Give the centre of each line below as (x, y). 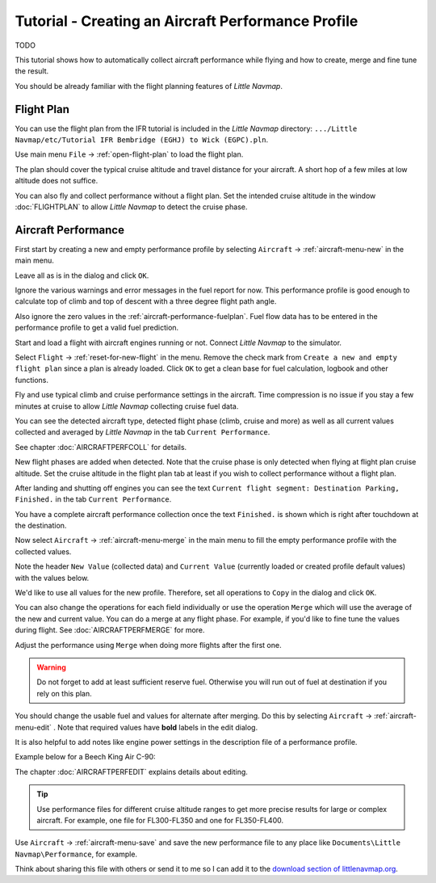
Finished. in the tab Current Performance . (93, 499)
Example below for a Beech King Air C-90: (86, 757)
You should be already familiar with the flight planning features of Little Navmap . (149, 86)
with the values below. (52, 578)
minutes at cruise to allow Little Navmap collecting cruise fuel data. (127, 406)
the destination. (41, 526)
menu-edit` (34, 727)
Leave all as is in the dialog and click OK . (82, 275)
